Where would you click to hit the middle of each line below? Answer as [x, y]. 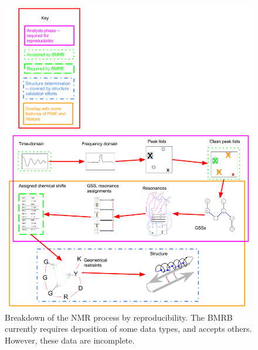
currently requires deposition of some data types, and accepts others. [128, 329]
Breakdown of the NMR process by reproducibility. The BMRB [119, 317]
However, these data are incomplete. [70, 340]
